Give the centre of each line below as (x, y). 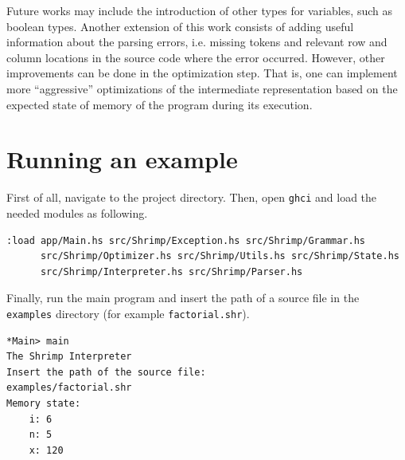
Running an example (122, 159)
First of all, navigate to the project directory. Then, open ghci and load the (192, 197)
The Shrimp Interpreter (69, 357)
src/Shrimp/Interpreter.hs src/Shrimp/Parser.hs (171, 271)
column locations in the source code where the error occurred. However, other (196, 57)
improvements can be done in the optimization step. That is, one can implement (202, 73)
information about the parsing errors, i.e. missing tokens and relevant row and (197, 42)
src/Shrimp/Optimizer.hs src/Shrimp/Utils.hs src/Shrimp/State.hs (220, 256)
